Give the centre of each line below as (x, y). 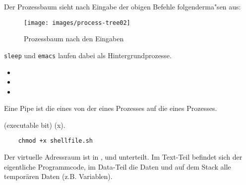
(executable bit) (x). (35, 125)
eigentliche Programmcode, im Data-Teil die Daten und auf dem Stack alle (118, 166)
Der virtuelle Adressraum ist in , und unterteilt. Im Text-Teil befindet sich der (123, 157)
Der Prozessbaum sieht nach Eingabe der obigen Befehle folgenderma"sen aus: (123, 6)
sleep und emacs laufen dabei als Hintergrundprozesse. (88, 55)
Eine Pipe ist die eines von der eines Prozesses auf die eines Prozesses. (111, 108)
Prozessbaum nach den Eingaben (74, 39)
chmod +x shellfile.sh (55, 141)
